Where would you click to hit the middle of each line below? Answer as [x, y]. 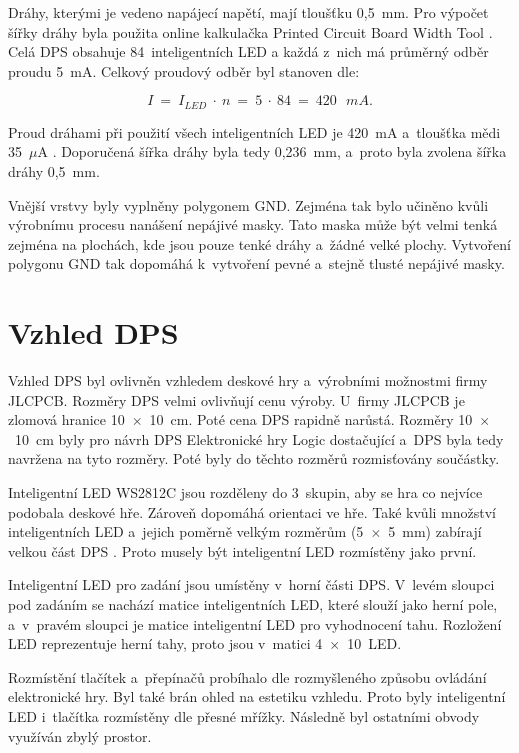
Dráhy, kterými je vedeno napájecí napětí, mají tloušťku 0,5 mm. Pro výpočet [248, 12]
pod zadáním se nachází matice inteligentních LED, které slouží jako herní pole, [253, 604]
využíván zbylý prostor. [80, 735]
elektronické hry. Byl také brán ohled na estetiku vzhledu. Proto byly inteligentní [257, 696]
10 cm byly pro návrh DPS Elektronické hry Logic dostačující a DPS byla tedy [259, 438]
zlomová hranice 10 [66, 419]
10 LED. [374, 643]
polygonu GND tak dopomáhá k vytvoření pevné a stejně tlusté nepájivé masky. [256, 263]
